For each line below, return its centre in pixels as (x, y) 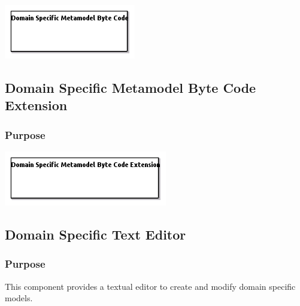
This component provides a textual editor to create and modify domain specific (150, 286)
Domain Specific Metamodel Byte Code (131, 87)
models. (19, 298)
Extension (36, 105)
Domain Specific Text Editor (96, 234)
